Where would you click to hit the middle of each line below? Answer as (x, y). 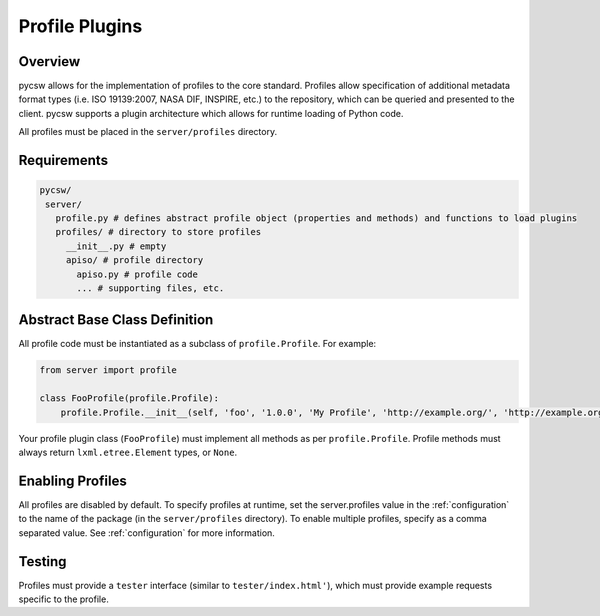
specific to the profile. (63, 599)
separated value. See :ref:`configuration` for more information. (146, 532)
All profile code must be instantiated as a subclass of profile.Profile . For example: (197, 344)
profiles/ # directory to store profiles (158, 232)
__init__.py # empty (116, 246)
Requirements (63, 160)
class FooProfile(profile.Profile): (129, 398)
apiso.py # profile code (137, 274)
